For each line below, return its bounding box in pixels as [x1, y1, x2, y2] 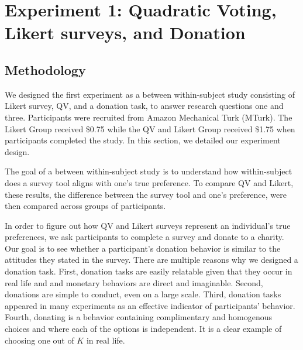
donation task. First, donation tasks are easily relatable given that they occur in [5, 265, 292, 277]
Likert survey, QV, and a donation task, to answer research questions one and [5, 99, 284, 112]
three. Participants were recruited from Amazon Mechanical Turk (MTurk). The [5, 111, 292, 123]
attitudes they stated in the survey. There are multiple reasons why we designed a [5, 253, 298, 266]
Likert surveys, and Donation [5, 20, 246, 44]
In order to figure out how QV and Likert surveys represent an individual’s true [5, 219, 291, 231]
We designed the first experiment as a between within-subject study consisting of [5, 88, 295, 100]
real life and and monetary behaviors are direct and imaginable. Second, [5, 276, 263, 289]
